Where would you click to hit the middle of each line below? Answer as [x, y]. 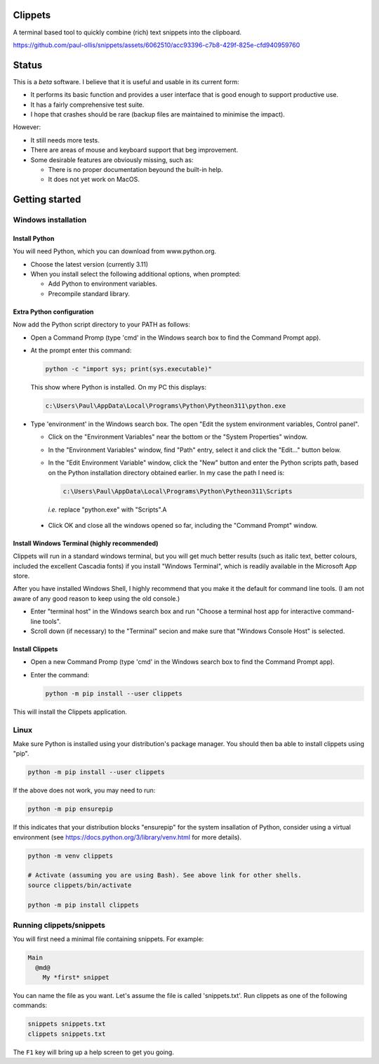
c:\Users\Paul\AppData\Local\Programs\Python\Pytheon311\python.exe [166, 406]
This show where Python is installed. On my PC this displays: [119, 387]
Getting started [47, 200]
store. [21, 576]
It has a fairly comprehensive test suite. [87, 105]
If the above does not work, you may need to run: [84, 790]
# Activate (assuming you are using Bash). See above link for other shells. [165, 875]
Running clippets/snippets [59, 925]
